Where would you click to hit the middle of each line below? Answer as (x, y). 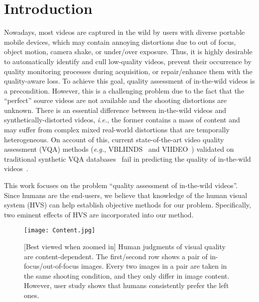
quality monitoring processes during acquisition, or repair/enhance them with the (128, 71)
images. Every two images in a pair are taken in (154, 266)
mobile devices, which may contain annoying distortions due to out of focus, (120, 42)
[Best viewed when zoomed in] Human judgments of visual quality (125, 247)
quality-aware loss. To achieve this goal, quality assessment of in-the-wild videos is (129, 81)
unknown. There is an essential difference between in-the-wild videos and (115, 110)
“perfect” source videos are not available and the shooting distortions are (116, 100)
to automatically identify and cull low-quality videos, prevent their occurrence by (128, 61)
